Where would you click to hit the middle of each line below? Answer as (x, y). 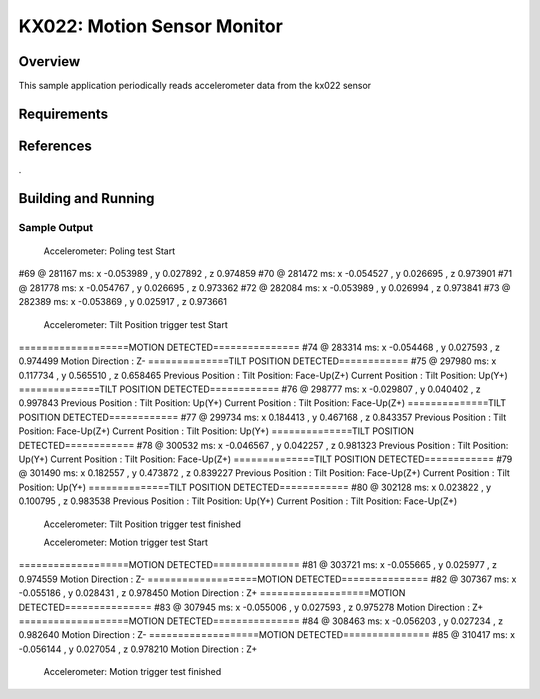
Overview (49, 61)
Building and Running (86, 198)
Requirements (63, 113)
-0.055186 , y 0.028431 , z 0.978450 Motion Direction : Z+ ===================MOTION (212, 593)
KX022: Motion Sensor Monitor (151, 26)
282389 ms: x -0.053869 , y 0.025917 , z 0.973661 (122, 302)
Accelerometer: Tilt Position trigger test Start (136, 324)
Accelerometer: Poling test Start (109, 251)
